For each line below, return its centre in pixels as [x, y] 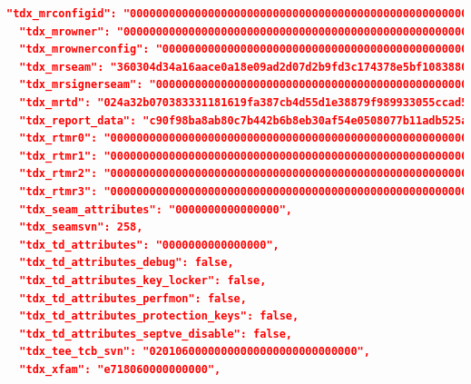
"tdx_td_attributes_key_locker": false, [143, 280]
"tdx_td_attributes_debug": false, [127, 263]
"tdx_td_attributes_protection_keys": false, [159, 316]
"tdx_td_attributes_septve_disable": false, [156, 334]
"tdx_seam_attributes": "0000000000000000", [156, 209]
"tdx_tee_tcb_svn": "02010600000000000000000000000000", [195, 352]
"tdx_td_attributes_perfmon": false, [133, 298]
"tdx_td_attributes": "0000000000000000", [149, 245]
